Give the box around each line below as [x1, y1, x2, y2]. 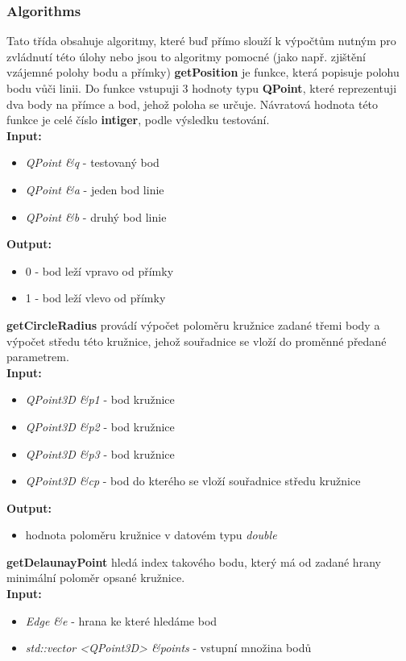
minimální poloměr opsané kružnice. [6, 569, 185, 586]
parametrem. [6, 348, 69, 365]
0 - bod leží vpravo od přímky [25, 262, 174, 279]
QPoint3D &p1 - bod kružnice [25, 391, 175, 408]
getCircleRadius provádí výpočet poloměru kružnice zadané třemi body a [6, 316, 380, 333]
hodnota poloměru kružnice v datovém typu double [25, 526, 277, 543]
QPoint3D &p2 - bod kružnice [25, 418, 175, 434]
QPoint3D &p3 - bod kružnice [25, 445, 175, 462]
